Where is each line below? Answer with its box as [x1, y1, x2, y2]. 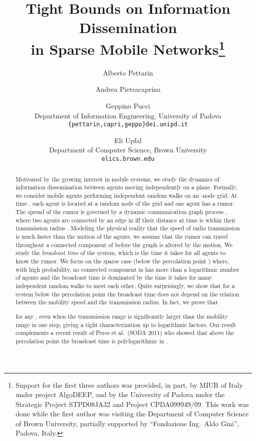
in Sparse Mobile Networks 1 [31, 37, 225, 59]
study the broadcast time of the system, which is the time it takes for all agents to [15, 249, 225, 257]
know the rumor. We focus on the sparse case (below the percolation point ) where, [15, 257, 229, 265]
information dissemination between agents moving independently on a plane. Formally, [15, 183, 238, 191]
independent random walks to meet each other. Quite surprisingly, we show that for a [15, 282, 235, 290]
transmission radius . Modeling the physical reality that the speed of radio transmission [15, 224, 240, 232]
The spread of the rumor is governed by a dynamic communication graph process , [15, 208, 227, 216]
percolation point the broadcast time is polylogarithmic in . [15, 336, 168, 345]
